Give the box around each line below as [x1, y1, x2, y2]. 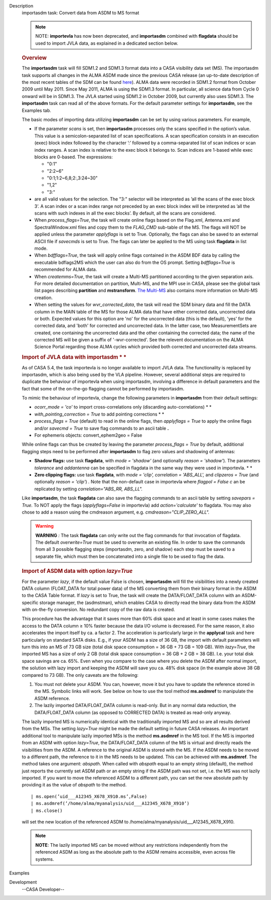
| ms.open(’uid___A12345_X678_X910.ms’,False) [31, 793, 148, 799]
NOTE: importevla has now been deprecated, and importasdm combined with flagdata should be [35, 33, 238, 39]
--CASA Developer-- [22, 886, 65, 892]
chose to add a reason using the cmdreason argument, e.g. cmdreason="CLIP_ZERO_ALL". [22, 509, 210, 515]
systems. [35, 856, 54, 862]
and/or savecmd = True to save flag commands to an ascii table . [34, 425, 169, 431]
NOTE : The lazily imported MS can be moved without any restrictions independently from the [35, 842, 228, 848]
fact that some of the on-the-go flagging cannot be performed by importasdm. [22, 385, 185, 391]
